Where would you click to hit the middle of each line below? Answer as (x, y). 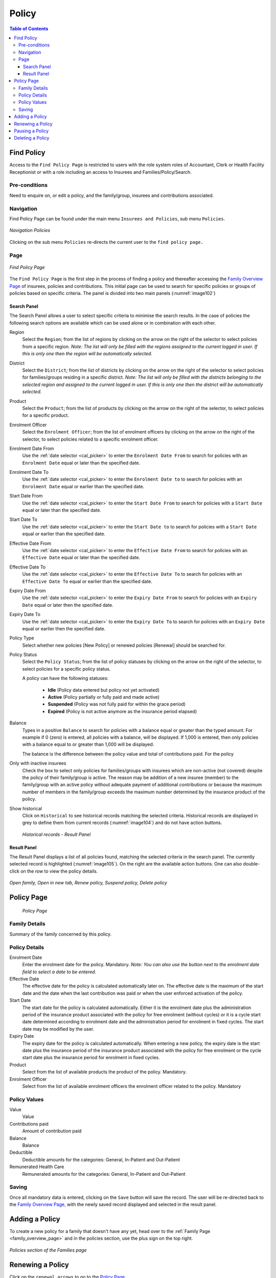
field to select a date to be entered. (59, 972)
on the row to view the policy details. (59, 871)
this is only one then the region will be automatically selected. (87, 354)
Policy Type (22, 638)
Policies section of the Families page (48, 1250)
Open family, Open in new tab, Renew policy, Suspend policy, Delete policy (88, 883)
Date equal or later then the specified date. (68, 605)
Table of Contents (29, 29)
